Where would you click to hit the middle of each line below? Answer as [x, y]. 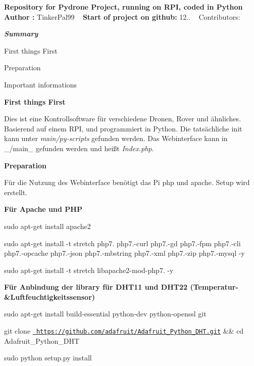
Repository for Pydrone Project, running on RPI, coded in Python [123, 7]
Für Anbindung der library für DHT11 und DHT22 [96, 287]
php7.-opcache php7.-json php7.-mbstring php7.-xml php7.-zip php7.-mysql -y [124, 253]
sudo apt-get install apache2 [47, 226]
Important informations [41, 84]
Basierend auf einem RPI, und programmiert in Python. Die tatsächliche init [123, 128]
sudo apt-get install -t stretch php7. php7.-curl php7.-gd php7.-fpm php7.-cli [122, 243]
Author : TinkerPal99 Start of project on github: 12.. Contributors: [122, 16]
